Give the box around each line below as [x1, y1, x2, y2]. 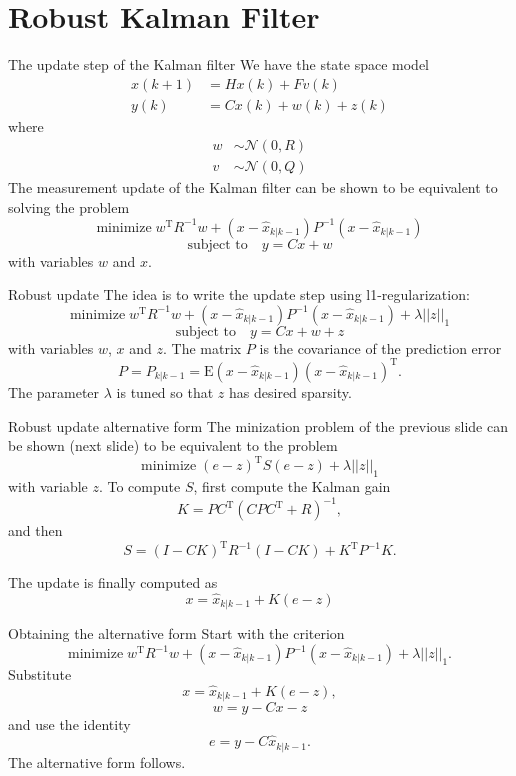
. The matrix [162, 337, 242, 358]
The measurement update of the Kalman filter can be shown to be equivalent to [8, 177, 498, 198]
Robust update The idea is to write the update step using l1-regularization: [8, 284, 470, 305]
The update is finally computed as [8, 572, 218, 593]
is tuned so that [116, 381, 214, 402]
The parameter [8, 381, 100, 402]
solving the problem [8, 197, 130, 218]
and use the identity [8, 714, 131, 735]
